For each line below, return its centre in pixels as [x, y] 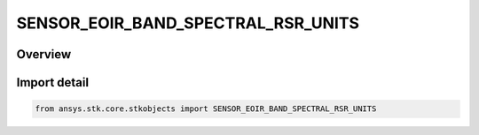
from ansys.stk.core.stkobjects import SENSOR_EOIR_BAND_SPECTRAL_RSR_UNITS [206, 109]
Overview [44, 54]
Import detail [52, 82]
